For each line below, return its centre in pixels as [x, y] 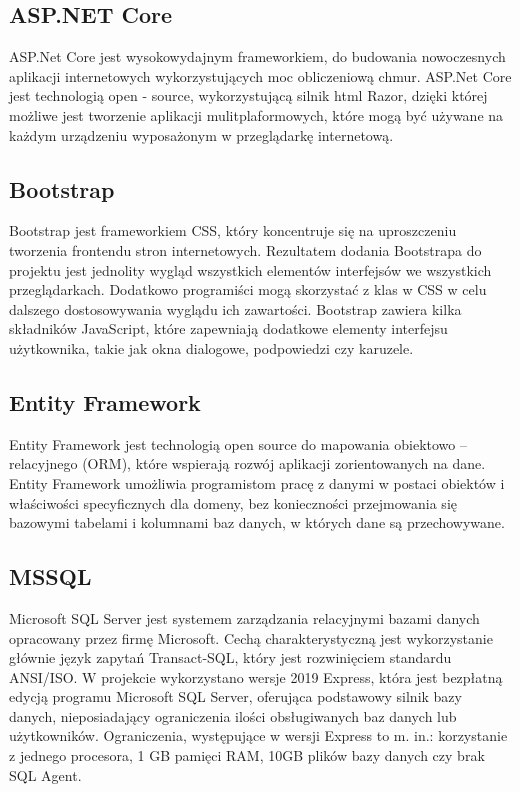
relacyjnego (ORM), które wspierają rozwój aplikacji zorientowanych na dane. [247, 463]
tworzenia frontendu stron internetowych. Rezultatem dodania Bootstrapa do [245, 249]
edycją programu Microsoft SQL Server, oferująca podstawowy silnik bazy [235, 696]
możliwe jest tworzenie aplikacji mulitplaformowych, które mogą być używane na [256, 114]
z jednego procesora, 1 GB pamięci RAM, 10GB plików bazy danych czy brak [247, 755]
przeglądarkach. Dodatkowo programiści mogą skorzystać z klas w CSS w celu [248, 289]
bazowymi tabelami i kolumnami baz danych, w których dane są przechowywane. [257, 522]
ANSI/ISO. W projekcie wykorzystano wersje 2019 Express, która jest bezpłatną [256, 676]
